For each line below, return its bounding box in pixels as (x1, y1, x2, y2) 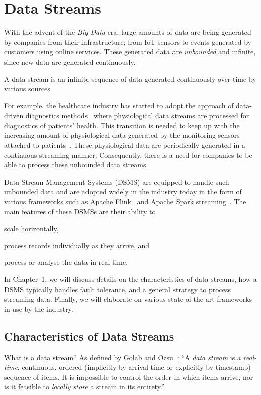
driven (4, 110, 24, 121)
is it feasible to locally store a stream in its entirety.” (4, 381, 165, 392)
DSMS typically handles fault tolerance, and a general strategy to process (4, 284, 231, 294)
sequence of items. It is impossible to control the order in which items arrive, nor (4, 371, 253, 382)
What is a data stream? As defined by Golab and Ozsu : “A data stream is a (4, 352, 241, 362)
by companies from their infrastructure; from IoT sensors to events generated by (4, 36, 251, 47)
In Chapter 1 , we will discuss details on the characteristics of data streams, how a (4, 274, 257, 284)
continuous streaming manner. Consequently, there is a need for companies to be (4, 149, 252, 160)
